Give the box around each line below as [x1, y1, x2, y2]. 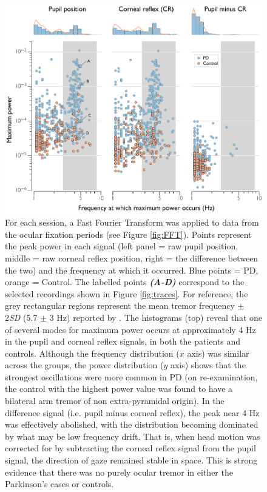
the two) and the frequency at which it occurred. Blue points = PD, [5, 263, 259, 276]
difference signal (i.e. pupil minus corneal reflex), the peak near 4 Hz [5, 406, 260, 419]
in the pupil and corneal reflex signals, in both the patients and [5, 335, 241, 348]
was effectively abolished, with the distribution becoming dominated [5, 418, 259, 431]
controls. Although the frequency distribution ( [5, 346, 180, 359]
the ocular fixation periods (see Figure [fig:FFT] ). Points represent [5, 227, 252, 240]
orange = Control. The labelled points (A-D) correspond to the [5, 275, 245, 288]
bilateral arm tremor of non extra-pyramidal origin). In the [5, 394, 225, 407]
